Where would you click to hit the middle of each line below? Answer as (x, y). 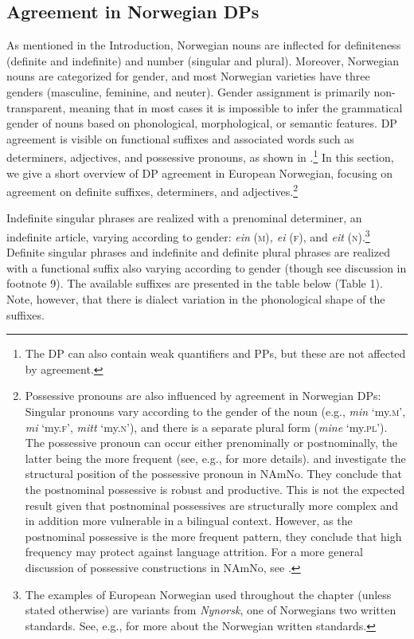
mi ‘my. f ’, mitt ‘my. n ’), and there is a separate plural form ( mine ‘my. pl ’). (206, 427)
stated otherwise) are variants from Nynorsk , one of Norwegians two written (211, 610)
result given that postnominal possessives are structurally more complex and (212, 505)
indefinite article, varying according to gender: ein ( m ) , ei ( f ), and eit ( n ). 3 (188, 235)
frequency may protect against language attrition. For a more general (194, 552)
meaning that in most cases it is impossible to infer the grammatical (236, 107)
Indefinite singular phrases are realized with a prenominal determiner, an (184, 218)
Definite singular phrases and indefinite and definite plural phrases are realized (198, 252)
